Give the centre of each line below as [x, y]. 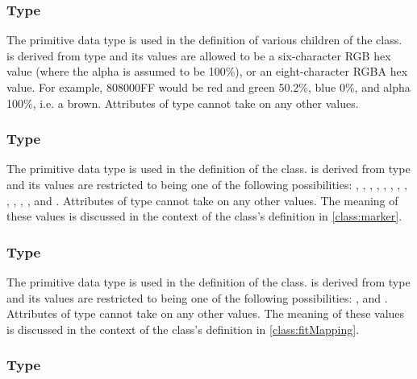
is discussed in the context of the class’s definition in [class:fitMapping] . [183, 329]
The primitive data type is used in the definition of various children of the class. [204, 40]
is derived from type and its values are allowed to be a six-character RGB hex [199, 55]
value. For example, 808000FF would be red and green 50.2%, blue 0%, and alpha [208, 87]
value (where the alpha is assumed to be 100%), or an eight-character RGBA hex [207, 71]
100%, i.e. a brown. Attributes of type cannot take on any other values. [183, 103]
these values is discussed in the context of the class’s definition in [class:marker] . [204, 216]
